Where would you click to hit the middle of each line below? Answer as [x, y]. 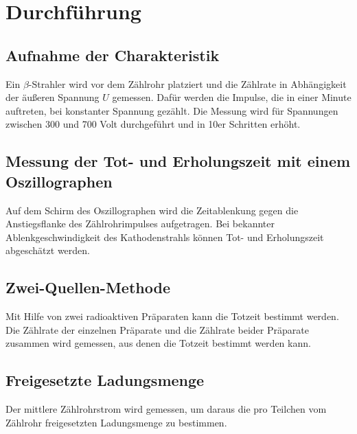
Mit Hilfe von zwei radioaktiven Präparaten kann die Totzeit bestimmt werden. [172, 316]
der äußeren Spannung [53, 97]
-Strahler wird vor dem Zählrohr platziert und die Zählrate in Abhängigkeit [187, 83]
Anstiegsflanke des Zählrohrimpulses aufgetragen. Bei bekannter [140, 224]
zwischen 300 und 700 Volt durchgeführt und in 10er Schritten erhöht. [153, 124]
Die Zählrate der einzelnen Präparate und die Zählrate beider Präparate [157, 329]
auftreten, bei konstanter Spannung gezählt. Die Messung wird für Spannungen [172, 110]
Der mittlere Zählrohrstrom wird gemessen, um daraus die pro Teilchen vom [166, 409]
